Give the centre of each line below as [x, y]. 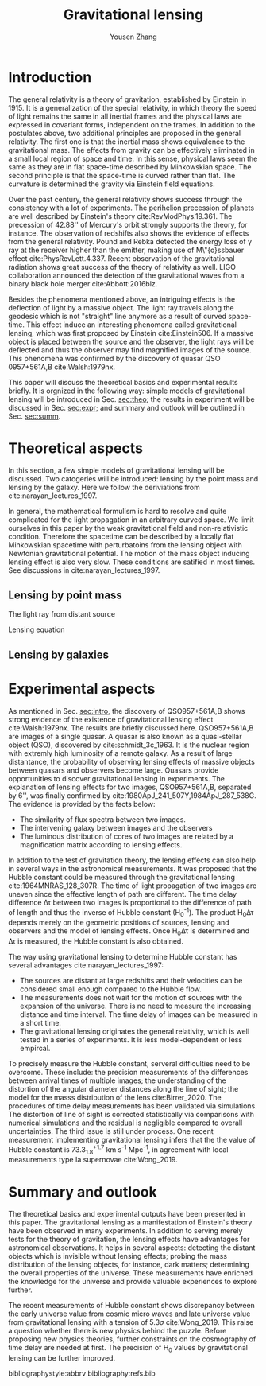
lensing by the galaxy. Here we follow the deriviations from [104, 487]
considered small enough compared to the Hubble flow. [110, 989]
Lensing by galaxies [59, 654]
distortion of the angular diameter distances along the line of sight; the [123, 1089]
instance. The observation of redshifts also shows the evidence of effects [129, 233]
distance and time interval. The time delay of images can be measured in [139, 1014]
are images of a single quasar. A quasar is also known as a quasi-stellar [125, 736]
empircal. [35, 1049]
